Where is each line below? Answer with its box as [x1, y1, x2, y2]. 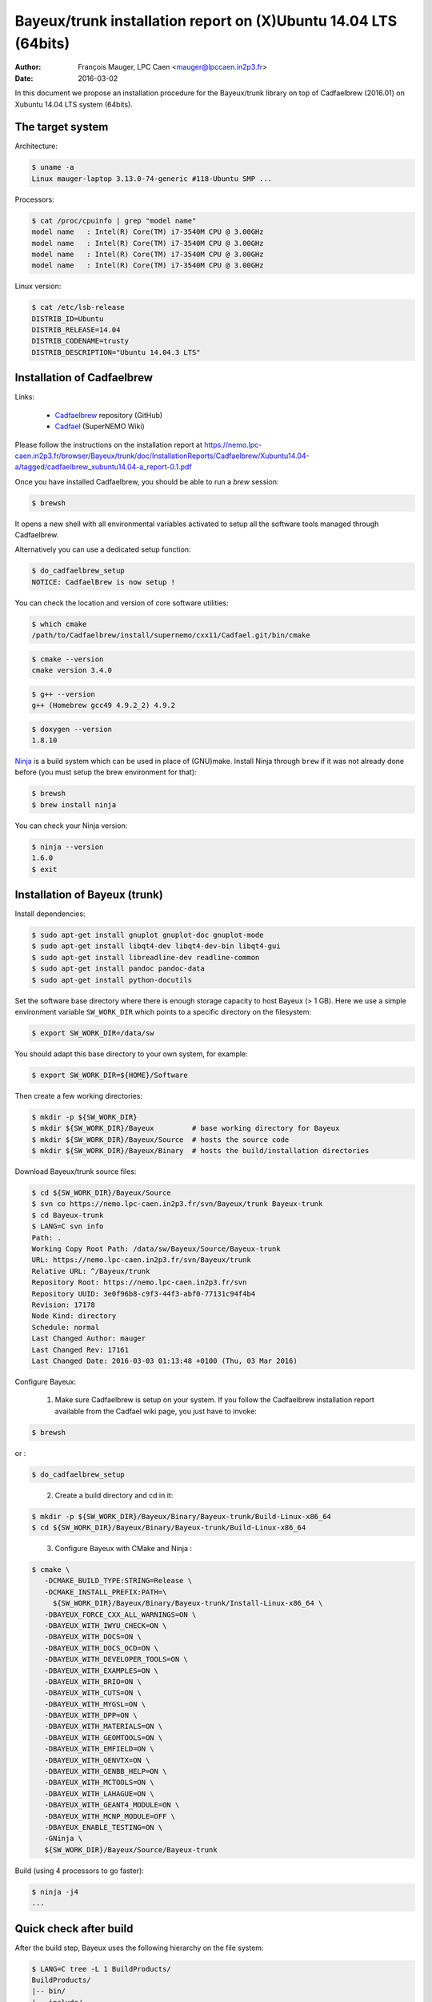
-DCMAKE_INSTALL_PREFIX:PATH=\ [44, 1587, 167, 1597]
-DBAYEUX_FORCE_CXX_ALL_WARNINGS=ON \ [44, 1610, 197, 1619]
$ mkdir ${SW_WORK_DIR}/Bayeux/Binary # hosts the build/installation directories [31, 1146, 370, 1156]
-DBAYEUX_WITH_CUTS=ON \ [44, 1688, 142, 1698]
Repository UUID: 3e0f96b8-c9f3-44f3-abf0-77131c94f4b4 [31, 1289, 256, 1298]
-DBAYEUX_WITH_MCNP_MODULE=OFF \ [44, 1811, 176, 1821]
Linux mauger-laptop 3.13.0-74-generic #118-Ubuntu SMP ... [31, 174, 273, 183]
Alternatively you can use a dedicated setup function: [14, 545, 191, 554]
